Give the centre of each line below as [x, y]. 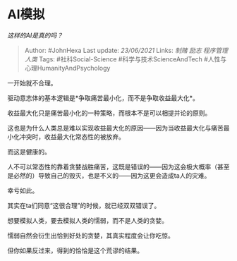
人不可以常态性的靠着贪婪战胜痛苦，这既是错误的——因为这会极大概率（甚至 [119, 166]
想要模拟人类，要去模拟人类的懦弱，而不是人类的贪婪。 [87, 220]
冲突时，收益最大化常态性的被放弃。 [72, 136]
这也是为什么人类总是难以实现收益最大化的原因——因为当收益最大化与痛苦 [115, 128]
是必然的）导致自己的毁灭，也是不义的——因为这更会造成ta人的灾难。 [109, 175]
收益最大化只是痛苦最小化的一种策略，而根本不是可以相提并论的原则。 [109, 113]
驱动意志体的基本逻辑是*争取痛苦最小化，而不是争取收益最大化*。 [103, 98]
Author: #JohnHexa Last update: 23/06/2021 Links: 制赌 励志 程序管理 [126, 50]
